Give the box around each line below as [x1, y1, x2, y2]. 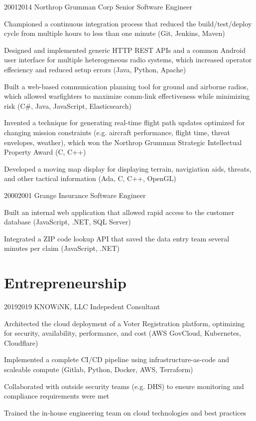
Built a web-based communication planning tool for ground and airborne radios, [4, 81, 249, 91]
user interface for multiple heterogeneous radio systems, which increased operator [4, 54, 252, 65]
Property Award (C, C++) [4, 147, 86, 157]
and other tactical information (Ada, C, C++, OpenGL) [4, 173, 176, 184]
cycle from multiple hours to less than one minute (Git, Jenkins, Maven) [4, 28, 225, 38]
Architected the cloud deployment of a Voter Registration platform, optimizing [4, 318, 245, 328]
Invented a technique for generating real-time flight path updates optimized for [4, 117, 245, 128]
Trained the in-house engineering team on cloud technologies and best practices [4, 407, 247, 418]
